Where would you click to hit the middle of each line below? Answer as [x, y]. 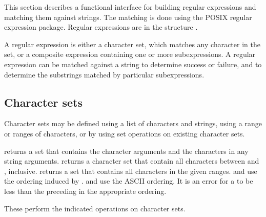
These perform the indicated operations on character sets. [95, 208]
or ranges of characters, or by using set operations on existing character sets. [125, 133]
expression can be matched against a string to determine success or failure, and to [133, 64]
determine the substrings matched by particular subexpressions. [104, 74]
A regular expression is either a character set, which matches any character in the [132, 44]
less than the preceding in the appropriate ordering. [85, 191]
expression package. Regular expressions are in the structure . [101, 27]
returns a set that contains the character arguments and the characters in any [126, 151]
